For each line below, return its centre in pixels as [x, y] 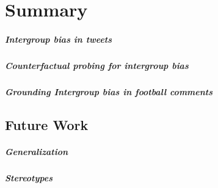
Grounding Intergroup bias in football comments [109, 91]
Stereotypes [29, 177]
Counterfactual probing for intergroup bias [97, 65]
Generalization [37, 151]
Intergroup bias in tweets [59, 39]
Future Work [47, 124]
